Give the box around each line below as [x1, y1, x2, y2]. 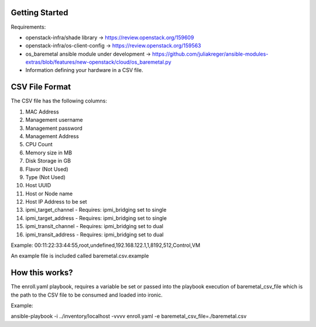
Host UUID [25, 182, 51, 189]
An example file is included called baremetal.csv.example [11, 252, 149, 260]
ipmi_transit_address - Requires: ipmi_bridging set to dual [25, 231, 164, 238]
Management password [25, 125, 83, 132]
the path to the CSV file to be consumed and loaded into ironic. [11, 291, 163, 298]
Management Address [25, 132, 79, 140]
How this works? [11, 268, 73, 278]
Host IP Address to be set [25, 198, 87, 205]
